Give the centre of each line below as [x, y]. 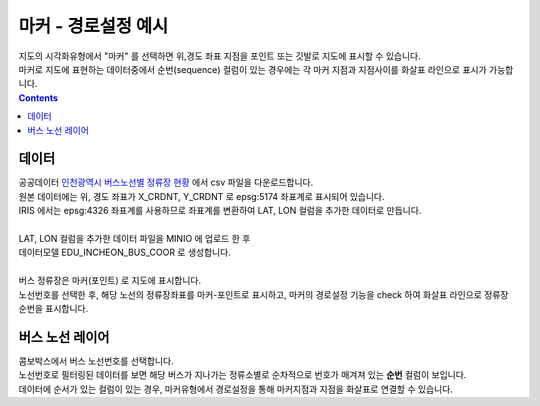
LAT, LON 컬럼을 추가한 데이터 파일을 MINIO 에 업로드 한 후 [134, 238]
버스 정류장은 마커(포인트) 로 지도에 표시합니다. [110, 281]
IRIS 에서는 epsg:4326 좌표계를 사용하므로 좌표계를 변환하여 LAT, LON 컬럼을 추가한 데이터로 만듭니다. [220, 211]
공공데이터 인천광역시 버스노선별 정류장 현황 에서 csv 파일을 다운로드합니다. [166, 182]
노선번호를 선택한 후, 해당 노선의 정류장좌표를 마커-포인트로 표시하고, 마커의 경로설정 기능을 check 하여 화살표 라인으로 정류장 [263, 294]
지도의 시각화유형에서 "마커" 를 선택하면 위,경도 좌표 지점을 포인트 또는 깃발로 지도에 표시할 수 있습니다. [219, 56]
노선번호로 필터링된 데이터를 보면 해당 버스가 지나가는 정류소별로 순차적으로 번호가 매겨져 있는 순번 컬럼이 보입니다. [242, 375]
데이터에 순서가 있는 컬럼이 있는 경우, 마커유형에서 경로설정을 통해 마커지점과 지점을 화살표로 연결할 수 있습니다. [236, 389]
